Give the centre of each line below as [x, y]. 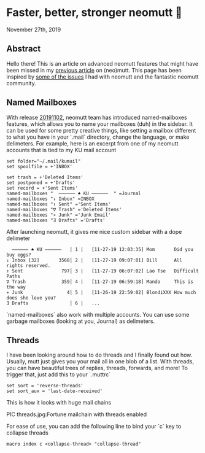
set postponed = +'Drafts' [41, 183]
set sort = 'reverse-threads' [45, 386]
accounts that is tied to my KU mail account [61, 150]
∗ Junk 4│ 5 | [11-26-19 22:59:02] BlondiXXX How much [101, 292]
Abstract [24, 49]
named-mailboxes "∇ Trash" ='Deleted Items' [64, 209]
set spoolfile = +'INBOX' [39, 166]
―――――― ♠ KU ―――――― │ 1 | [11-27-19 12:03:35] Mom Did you [102, 249]
